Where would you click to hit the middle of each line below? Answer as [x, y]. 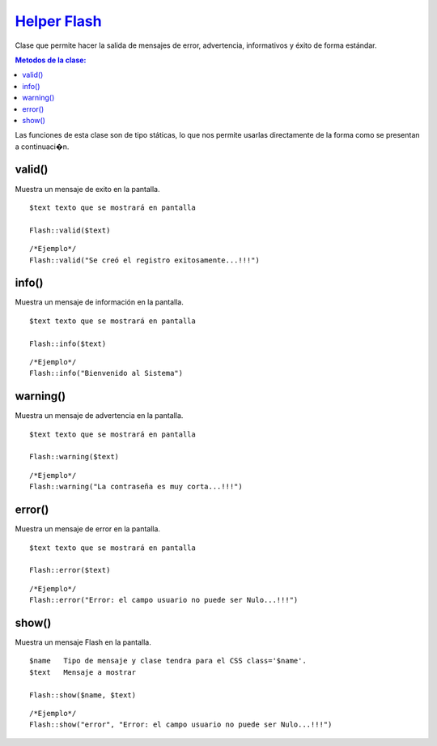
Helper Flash [58, 21]
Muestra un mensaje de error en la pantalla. [88, 529]
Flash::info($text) [68, 343]
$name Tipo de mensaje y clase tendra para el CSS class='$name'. [168, 661]
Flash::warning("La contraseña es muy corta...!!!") [136, 487]
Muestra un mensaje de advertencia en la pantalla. [99, 416]
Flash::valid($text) [70, 230]
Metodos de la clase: [51, 60]
